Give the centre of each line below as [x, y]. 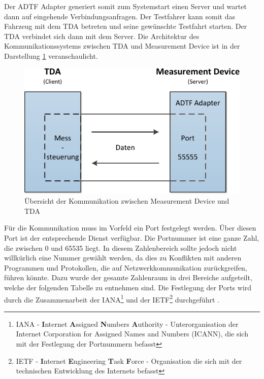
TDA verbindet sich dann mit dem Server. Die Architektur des [102, 36]
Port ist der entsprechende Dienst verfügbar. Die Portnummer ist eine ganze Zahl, [132, 238]
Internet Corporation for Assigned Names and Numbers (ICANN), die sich [132, 334]
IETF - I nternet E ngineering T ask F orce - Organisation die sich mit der [129, 361]
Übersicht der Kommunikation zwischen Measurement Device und [127, 201]
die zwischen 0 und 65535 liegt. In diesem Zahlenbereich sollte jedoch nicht [121, 248]
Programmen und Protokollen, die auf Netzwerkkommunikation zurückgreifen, [126, 267]
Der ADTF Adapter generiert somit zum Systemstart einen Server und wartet [125, 6]
